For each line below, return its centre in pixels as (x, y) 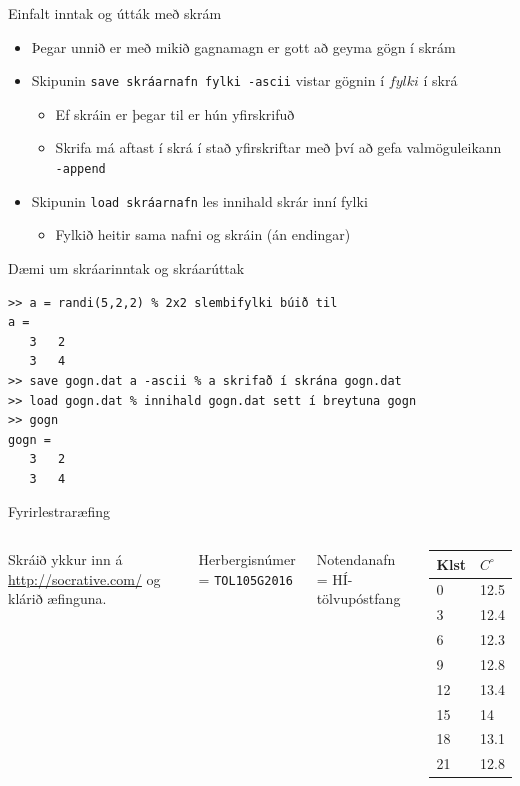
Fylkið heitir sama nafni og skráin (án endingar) (203, 234)
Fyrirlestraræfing (59, 511)
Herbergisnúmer (247, 559)
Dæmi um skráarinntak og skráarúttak (126, 267)
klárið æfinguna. (57, 598)
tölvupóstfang (358, 598)
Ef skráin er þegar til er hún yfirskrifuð (175, 113)
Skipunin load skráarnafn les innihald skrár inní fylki (199, 200)
